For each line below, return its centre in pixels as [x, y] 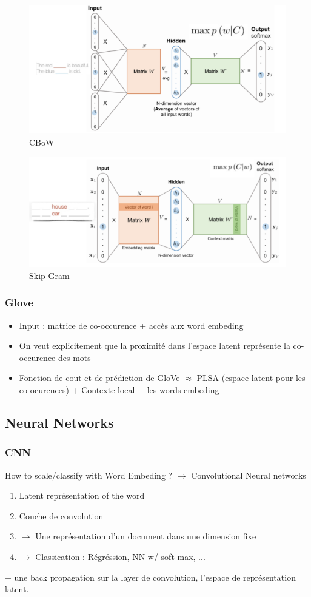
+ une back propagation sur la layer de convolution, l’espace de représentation [150, 577]
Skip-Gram [49, 275]
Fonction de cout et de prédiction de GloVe [99, 378]
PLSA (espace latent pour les [251, 378]
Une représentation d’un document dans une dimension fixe [146, 536]
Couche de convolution [61, 515]
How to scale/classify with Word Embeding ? [89, 475]
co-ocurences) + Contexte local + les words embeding [119, 389]
